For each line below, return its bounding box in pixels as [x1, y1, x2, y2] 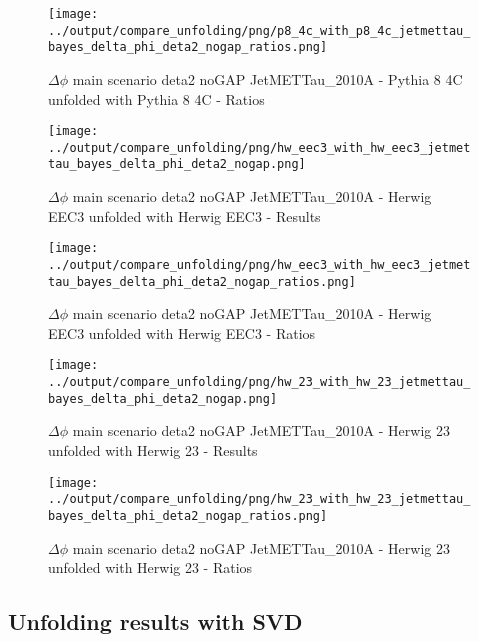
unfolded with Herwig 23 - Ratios [48, 557, 253, 578]
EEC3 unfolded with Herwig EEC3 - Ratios [48, 322, 316, 343]
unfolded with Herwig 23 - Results [48, 440, 258, 461]
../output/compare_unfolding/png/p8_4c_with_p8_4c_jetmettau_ [48, 23, 471, 38]
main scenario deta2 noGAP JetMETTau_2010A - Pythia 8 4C [72, 68, 463, 89]
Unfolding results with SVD [8, 606, 303, 637]
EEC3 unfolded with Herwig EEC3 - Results [48, 205, 321, 226]
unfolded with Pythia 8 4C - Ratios [48, 88, 265, 109]
